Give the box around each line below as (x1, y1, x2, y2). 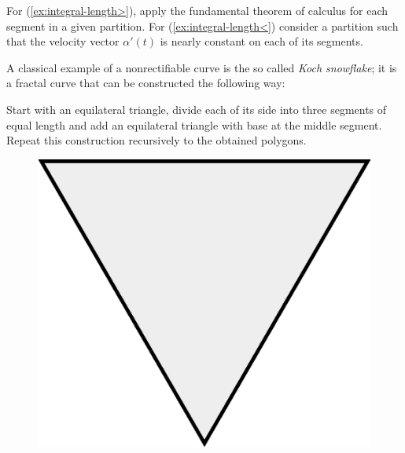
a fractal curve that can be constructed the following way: (6, 75, 285, 91)
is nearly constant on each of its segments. (160, 33, 363, 49)
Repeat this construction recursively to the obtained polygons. (6, 132, 307, 148)
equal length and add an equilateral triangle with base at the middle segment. (6, 116, 382, 133)
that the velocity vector (6, 33, 120, 49)
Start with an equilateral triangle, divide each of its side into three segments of (6, 100, 387, 117)
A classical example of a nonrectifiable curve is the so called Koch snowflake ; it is (6, 59, 397, 75)
